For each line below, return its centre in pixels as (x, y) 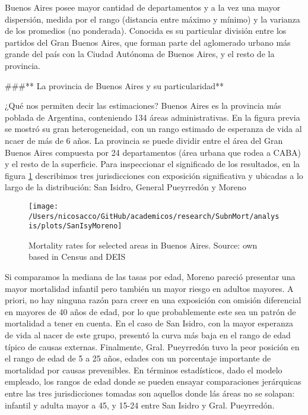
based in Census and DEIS (77, 257)
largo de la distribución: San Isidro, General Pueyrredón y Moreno (126, 187)
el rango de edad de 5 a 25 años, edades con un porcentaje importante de (138, 358)
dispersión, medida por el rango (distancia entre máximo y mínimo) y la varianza (153, 19)
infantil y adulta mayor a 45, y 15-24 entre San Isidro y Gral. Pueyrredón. (140, 405)
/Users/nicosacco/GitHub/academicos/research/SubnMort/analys (154, 216)
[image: (44, 206)
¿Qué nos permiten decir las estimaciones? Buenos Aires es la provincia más (143, 106)
